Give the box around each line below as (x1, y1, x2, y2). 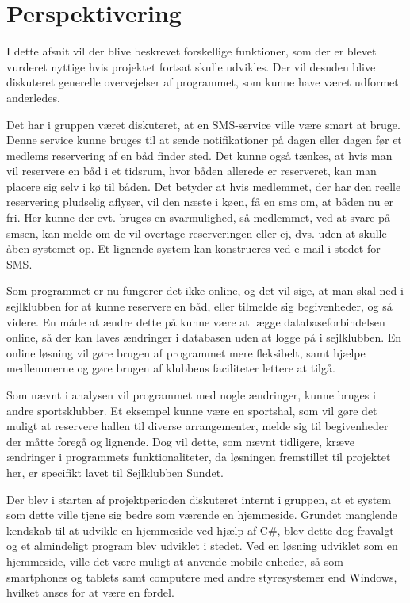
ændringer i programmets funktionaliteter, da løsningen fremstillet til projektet (6, 448, 391, 465)
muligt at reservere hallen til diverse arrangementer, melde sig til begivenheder (6, 418, 389, 434)
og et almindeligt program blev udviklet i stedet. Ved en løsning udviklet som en (6, 537, 398, 554)
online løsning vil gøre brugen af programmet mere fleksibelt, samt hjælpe (6, 344, 366, 361)
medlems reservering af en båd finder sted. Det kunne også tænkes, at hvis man (6, 147, 393, 163)
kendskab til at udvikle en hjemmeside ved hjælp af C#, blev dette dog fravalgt (6, 521, 394, 538)
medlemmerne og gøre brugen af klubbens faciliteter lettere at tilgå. (6, 360, 335, 376)
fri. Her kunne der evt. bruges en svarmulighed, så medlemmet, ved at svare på (6, 209, 390, 226)
